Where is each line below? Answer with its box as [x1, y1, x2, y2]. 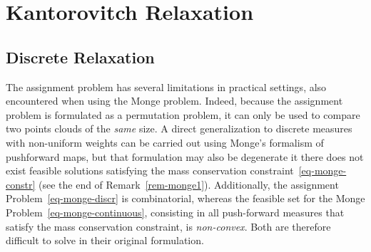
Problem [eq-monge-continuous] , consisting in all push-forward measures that [6, 204, 345, 219]
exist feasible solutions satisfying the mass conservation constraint [6, 163, 294, 178]
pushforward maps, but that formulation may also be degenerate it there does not [6, 149, 364, 164]
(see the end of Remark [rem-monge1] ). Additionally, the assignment [39, 177, 339, 191]
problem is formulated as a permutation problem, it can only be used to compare [6, 107, 360, 122]
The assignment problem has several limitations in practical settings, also [6, 79, 327, 94]
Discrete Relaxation [6, 46, 155, 68]
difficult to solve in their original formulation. [6, 233, 204, 248]
